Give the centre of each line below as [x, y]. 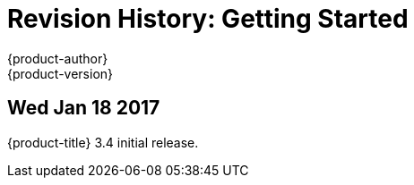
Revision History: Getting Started [208, 19]
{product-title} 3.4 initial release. [103, 142]
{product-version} [60, 73]
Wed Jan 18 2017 [84, 108]
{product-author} [58, 58]
